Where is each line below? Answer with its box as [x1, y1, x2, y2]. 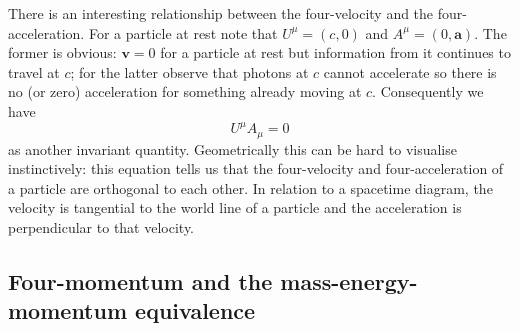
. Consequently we [372, 81, 484, 102]
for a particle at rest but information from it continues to [160, 42, 511, 63]
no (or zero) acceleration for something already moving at [8, 81, 362, 102]
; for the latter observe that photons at [70, 61, 309, 82]
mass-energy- [280, 265, 418, 296]
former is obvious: [8, 42, 117, 63]
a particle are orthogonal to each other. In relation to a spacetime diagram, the [8, 177, 493, 198]
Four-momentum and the [8, 265, 273, 296]
